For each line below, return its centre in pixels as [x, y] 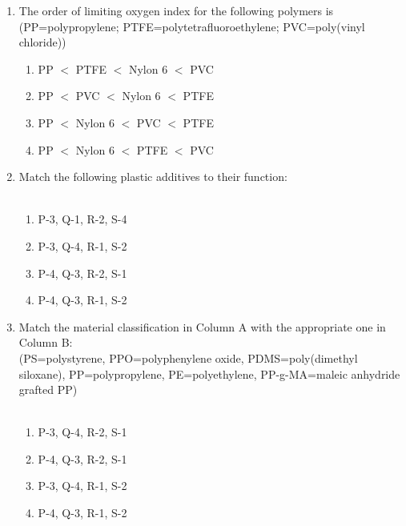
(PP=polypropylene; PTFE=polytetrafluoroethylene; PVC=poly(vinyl [192, 26]
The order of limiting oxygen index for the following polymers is [176, 10]
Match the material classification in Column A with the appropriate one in [202, 326]
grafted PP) [48, 389]
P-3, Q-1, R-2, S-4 [82, 219]
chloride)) [42, 42]
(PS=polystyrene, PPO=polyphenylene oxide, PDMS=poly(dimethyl [188, 357]
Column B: [46, 342]
